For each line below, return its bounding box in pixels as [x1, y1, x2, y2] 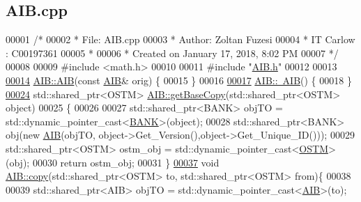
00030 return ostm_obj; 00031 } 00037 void [32, 155, 220, 169]
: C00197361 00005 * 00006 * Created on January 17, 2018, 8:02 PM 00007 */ [6, 45, 339, 60]
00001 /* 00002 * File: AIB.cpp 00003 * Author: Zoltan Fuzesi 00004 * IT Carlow [6, 32, 355, 47]
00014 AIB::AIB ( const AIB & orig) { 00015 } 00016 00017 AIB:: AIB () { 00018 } [6, 72, 352, 87]
